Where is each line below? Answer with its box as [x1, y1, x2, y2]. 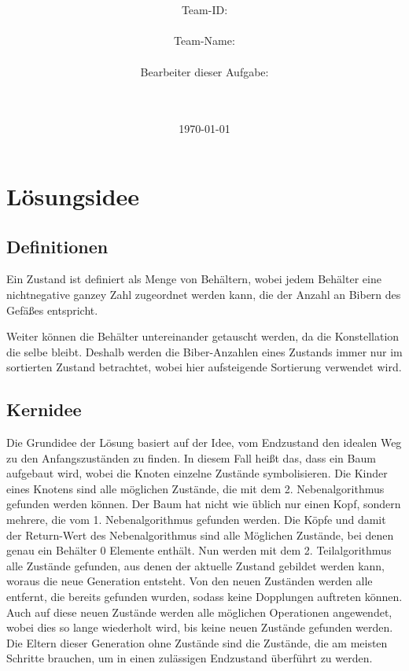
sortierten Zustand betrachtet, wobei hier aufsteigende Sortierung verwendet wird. [6, 359, 402, 375]
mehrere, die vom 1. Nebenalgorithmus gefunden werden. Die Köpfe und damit [6, 511, 386, 528]
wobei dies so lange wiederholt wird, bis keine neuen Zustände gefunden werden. [6, 619, 393, 636]
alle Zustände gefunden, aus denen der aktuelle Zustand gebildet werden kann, [6, 557, 385, 573]
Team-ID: [181, 2, 228, 18]
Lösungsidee [6, 179, 140, 212]
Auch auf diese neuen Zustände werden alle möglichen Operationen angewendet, [6, 603, 392, 620]
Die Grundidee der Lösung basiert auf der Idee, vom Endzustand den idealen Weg [6, 434, 402, 451]
